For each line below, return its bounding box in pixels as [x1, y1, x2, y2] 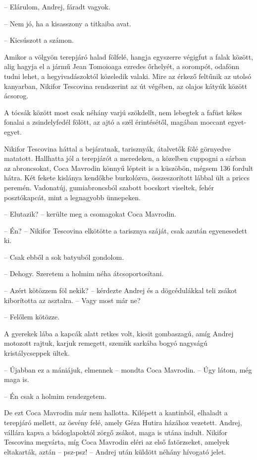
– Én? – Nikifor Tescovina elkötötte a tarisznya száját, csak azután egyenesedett [4, 225, 247, 235]
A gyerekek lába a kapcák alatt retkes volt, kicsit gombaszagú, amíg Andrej [4, 328, 234, 338]
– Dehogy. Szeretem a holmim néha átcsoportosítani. [4, 268, 164, 279]
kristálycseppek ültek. [4, 348, 70, 358]
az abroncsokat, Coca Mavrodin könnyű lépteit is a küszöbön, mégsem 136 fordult [4, 162, 254, 173]
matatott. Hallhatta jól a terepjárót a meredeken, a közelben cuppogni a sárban [4, 153, 246, 163]
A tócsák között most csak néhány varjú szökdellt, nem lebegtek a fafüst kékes [4, 107, 242, 117]
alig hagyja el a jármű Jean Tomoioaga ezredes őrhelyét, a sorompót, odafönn [4, 61, 239, 72]
